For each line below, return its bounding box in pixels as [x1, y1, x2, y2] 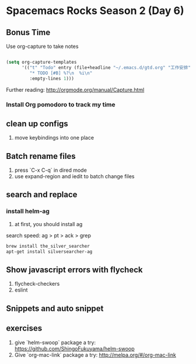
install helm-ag [6, 207, 50, 216]
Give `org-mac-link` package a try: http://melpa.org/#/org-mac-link [14, 351, 176, 358]
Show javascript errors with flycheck [6, 265, 143, 275]
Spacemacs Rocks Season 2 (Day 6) [6, 4, 185, 18]
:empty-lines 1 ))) [29, 75, 75, 81]
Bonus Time [6, 27, 51, 37]
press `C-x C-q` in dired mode [14, 167, 87, 174]
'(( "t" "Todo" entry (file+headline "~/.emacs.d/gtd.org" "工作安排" [21, 64, 191, 71]
